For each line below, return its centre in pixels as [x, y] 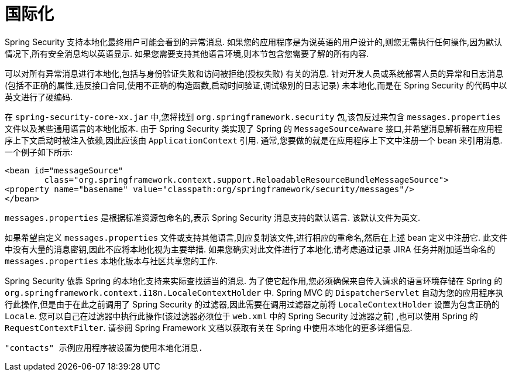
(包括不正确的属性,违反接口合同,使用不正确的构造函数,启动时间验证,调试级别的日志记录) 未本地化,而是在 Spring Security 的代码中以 [256, 85]
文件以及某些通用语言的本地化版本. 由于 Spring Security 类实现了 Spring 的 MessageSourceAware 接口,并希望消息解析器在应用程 [254, 128]
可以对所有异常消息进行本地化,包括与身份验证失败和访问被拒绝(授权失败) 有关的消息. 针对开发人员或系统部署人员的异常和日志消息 [254, 73]
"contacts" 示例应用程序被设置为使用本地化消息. [104, 348]
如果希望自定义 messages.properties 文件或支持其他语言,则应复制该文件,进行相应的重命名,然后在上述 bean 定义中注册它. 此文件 [256, 237]
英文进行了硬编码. [39, 97]
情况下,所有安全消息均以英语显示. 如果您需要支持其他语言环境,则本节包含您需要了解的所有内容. [187, 53]
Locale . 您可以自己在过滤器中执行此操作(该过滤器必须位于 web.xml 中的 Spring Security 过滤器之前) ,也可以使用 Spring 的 [241, 316]
